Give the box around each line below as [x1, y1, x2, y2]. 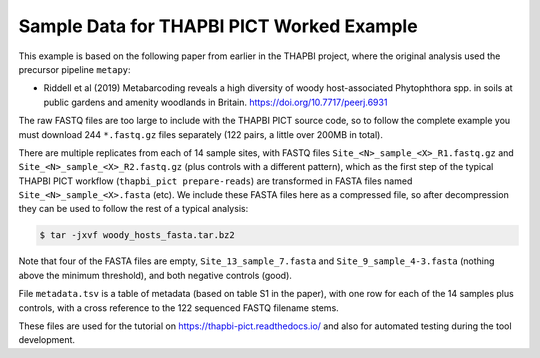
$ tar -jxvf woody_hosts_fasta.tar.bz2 [39, 230, 235, 241]
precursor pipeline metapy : [18, 63, 131, 75]
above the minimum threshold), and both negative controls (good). [18, 269, 292, 281]
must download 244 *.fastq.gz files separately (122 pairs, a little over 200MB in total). [18, 128, 384, 140]
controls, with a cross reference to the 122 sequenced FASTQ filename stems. [18, 301, 339, 314]
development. [18, 334, 75, 346]
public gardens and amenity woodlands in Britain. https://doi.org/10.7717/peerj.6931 [43, 96, 388, 108]
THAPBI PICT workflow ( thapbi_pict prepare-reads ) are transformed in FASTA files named [18, 175, 413, 187]
